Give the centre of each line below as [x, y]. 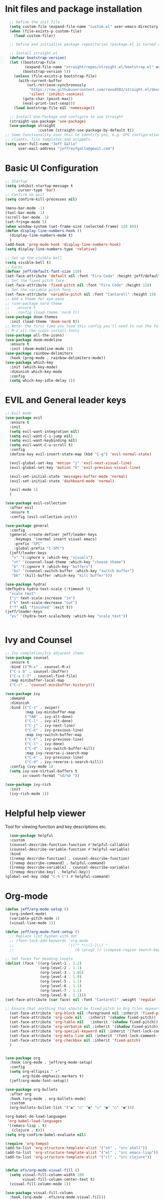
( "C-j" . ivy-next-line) [50, 726]
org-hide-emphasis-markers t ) [53, 1076]
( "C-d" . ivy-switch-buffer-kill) [60, 748]
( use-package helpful [31, 836]
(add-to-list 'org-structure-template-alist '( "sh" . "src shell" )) [76, 1148]
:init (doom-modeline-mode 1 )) [41, 349]
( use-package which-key [29, 362]
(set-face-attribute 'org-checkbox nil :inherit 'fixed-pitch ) [75, 1040]
